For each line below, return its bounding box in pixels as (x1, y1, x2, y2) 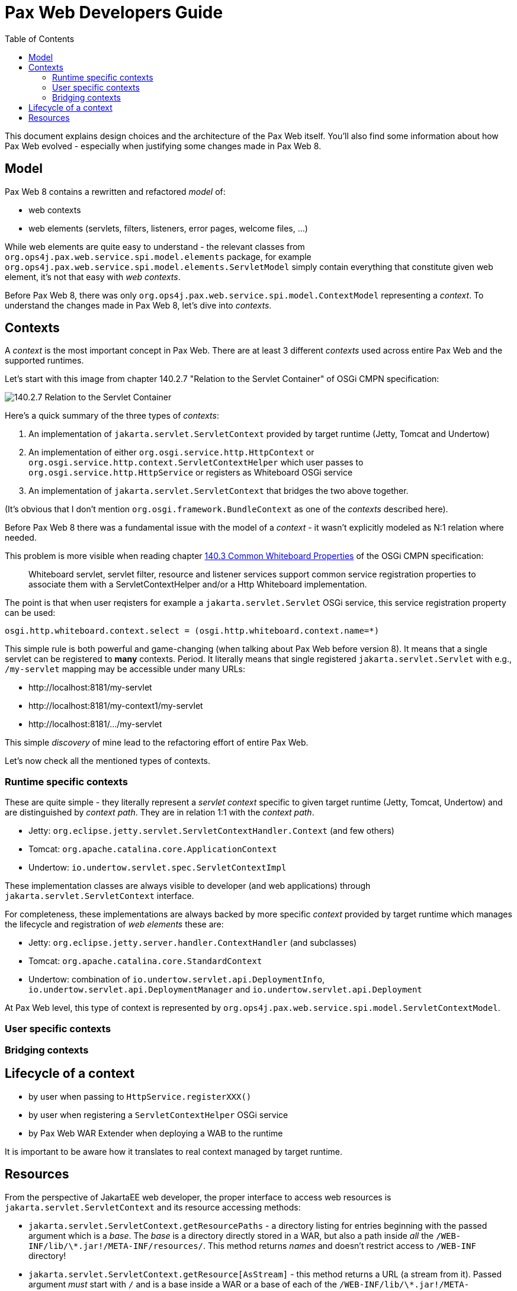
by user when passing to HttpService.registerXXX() (28, 1091, 252, 1101)
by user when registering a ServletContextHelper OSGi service (28, 1109, 288, 1120)
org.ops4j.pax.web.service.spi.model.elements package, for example (5, 251, 312, 262)
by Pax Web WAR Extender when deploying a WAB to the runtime (28, 1128, 283, 1138)
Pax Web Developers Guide (5, 2, 223, 23)
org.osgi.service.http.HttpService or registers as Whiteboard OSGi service (28, 467, 353, 478)
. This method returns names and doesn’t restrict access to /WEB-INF (203, 1240, 476, 1251)
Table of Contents (5, 33, 75, 44)
